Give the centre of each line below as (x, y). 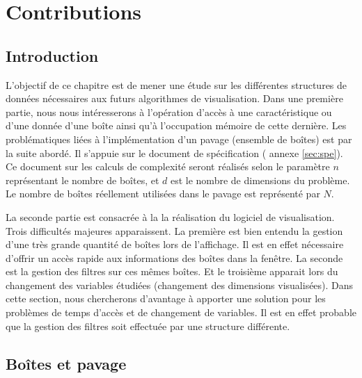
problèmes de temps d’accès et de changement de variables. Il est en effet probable (181, 312)
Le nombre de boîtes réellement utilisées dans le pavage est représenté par (163, 194)
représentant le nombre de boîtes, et (82, 180)
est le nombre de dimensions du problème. (260, 180)
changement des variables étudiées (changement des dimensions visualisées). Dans (180, 285)
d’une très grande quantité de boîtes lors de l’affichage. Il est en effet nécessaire (175, 244)
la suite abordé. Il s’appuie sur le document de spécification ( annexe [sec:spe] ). (174, 153)
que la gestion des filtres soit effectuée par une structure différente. (148, 326)
